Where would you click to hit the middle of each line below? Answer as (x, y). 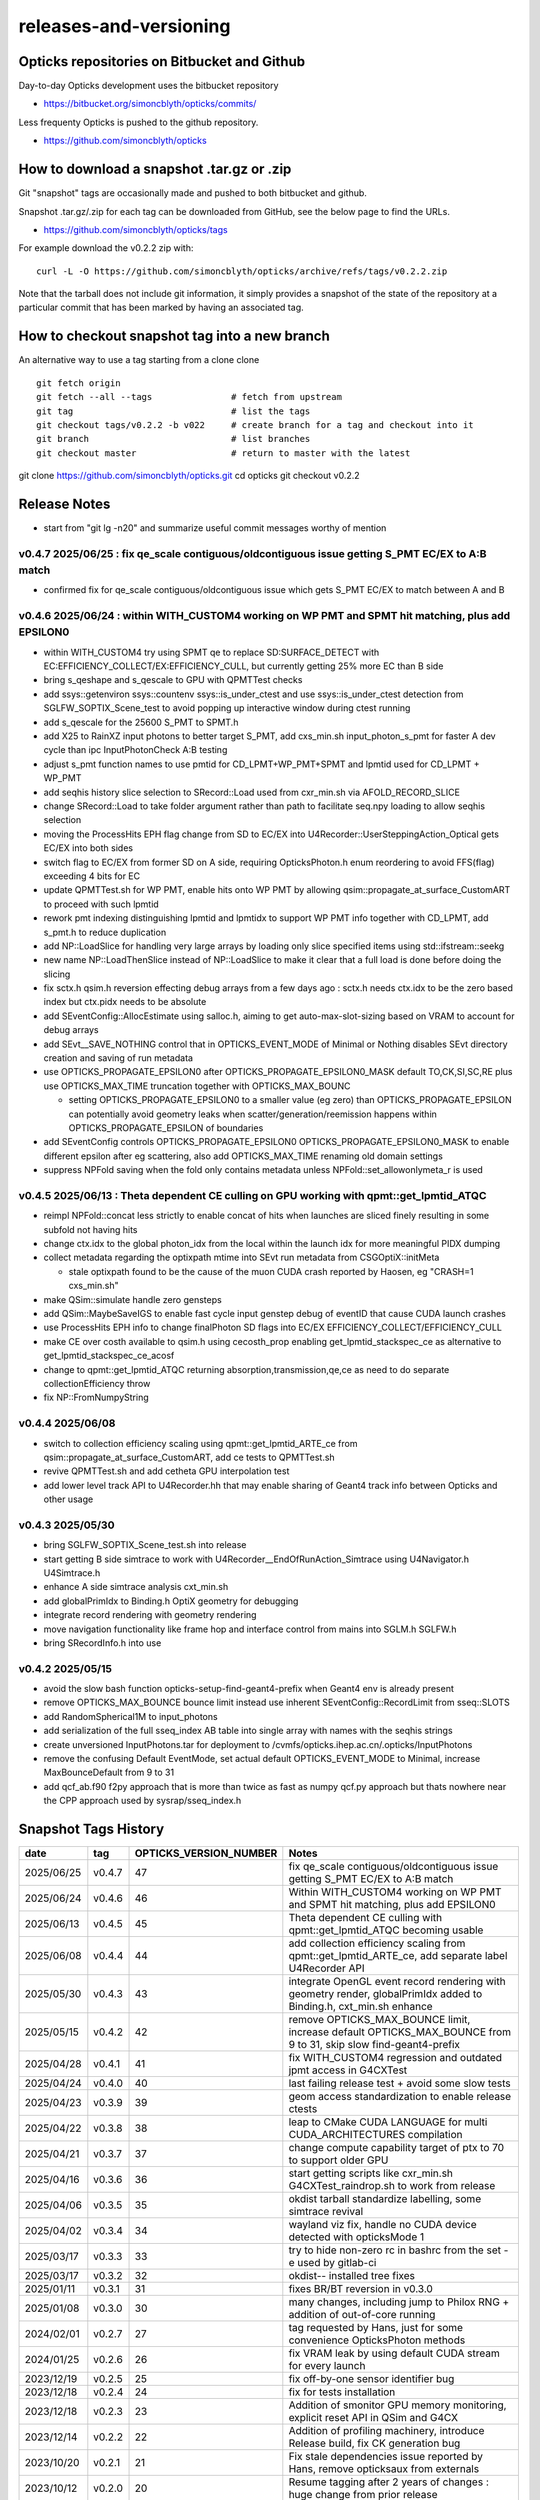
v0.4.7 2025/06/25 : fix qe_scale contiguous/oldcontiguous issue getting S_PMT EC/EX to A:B (252, 553)
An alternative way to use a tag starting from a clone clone (139, 360)
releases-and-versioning (124, 26)
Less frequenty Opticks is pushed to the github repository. (138, 122)
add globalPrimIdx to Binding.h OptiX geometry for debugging (171, 1601)
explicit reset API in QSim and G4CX (373, 2418)
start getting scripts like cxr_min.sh (371, 2173)
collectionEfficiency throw (97, 1383)
